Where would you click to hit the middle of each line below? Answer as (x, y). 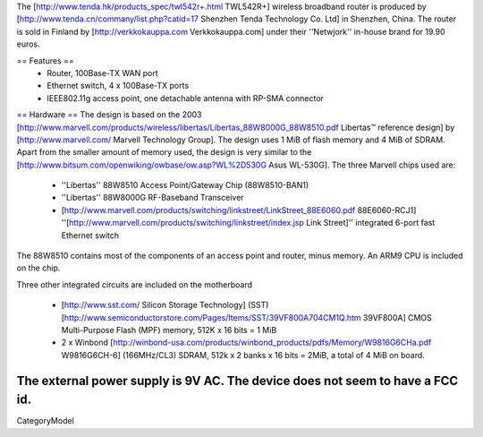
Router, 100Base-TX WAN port (102, 73)
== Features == (46, 60)
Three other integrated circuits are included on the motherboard (135, 284)
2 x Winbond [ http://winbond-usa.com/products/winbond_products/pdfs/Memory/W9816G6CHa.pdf (246, 343)
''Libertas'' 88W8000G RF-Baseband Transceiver (153, 198)
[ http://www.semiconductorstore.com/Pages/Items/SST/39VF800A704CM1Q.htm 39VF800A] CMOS (247, 317)
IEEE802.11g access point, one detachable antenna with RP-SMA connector (185, 98)
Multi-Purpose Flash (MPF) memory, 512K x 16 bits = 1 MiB (169, 330)
